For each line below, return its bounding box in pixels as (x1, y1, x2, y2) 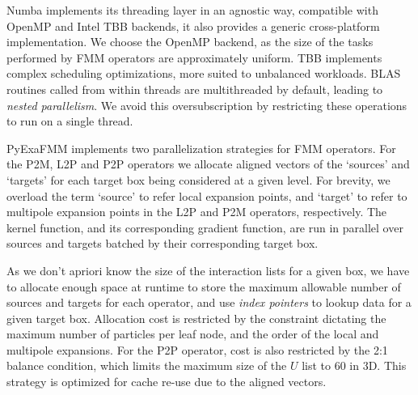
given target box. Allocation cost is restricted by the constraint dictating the (6, 309, 386, 326)
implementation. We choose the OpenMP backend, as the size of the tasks (6, 33, 374, 50)
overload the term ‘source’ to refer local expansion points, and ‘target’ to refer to (6, 187, 407, 204)
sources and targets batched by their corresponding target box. (6, 235, 319, 252)
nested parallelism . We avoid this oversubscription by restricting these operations (6, 96, 407, 113)
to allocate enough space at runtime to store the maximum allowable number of (6, 278, 401, 295)
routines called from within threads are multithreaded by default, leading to (6, 80, 383, 97)
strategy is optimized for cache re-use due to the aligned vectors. (6, 373, 327, 390)
